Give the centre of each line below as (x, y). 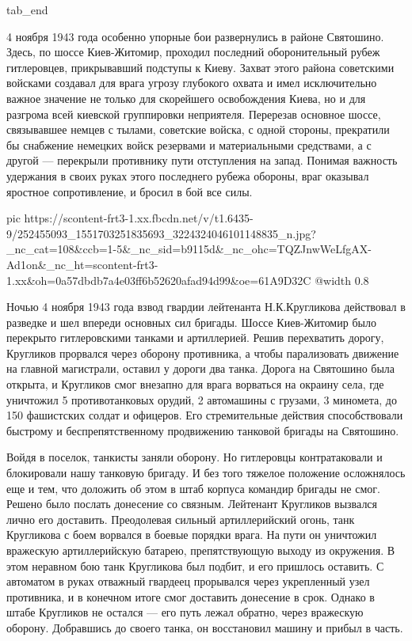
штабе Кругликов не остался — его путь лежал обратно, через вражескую (185, 612)
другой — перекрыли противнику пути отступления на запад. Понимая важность (202, 160)
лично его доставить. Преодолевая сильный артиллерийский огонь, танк (181, 519)
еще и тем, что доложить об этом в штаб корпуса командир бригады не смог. (193, 488)
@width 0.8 (342, 280)
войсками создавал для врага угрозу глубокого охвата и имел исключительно (192, 83)
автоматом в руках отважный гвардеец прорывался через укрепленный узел (188, 581)
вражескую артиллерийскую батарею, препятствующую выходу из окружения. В (201, 550)
